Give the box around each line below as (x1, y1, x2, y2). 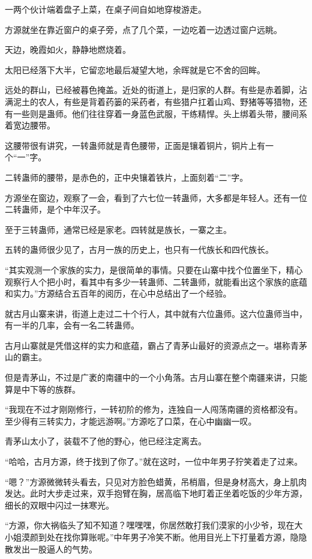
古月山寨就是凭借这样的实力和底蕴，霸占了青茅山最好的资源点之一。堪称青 (5, 339, 299, 351)
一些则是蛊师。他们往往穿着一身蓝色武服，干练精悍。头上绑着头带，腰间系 (13, 107, 307, 119)
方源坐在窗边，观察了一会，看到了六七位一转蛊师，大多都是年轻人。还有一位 (5, 191, 307, 204)
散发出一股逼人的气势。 (5, 542, 97, 555)
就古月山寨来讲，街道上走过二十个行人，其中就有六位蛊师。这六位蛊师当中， (5, 307, 307, 319)
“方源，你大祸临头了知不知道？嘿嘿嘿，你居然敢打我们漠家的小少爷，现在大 (5, 519, 303, 531)
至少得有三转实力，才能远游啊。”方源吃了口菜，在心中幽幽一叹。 (5, 414, 257, 427)
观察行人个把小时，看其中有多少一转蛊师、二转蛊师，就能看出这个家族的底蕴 (5, 275, 307, 288)
